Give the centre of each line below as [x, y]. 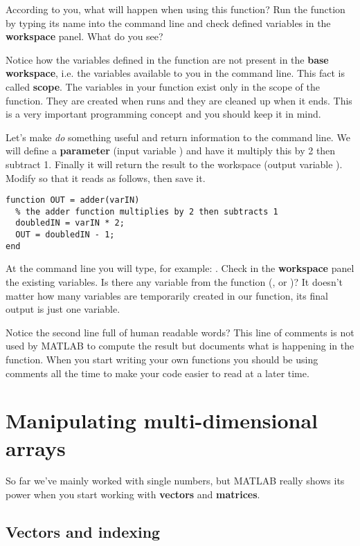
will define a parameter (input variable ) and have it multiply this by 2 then [171, 151]
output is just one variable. [63, 309]
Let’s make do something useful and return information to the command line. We [178, 137]
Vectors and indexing [83, 532]
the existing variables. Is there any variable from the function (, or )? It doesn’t [174, 282]
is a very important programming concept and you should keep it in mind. [163, 114]
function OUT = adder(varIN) [73, 200]
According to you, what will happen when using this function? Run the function [175, 9]
